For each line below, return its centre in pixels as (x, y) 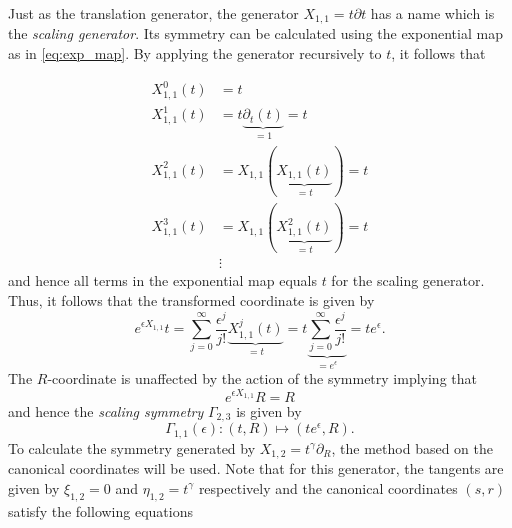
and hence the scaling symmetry (106, 410)
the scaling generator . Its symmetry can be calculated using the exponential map (255, 33)
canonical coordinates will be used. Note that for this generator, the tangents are (256, 468)
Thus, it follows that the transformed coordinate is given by (191, 299)
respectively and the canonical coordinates (328, 487)
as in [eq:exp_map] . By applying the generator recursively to (195, 53)
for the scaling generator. (408, 280)
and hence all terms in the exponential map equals (162, 280)
